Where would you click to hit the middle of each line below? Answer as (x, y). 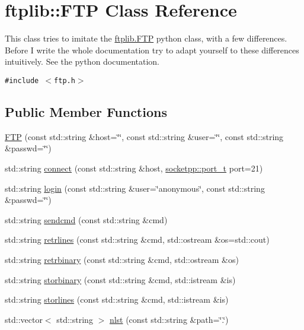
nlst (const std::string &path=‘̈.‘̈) (169, 319)
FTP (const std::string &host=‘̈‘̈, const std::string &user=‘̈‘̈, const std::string (144, 136)
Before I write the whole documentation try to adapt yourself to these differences (152, 50)
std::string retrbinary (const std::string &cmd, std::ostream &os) (122, 259)
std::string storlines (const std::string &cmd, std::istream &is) (117, 299)
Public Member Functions (86, 111)
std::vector (24, 319)
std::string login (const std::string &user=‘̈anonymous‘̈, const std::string (135, 188)
